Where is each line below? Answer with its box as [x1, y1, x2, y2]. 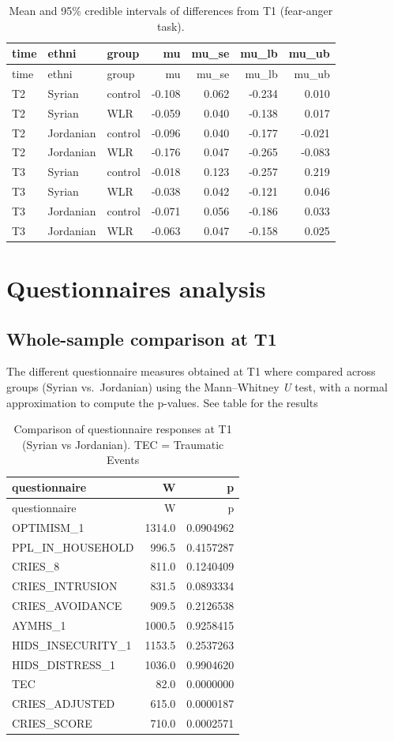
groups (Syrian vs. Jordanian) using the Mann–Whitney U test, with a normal [6, 379, 388, 395]
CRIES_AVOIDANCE [12, 597, 122, 614]
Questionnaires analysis [6, 272, 266, 305]
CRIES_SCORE [12, 715, 92, 732]
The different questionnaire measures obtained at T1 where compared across [6, 363, 376, 380]
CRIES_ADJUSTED [12, 695, 115, 712]
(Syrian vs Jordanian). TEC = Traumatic [21, 436, 224, 452]
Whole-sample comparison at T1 [6, 326, 277, 350]
